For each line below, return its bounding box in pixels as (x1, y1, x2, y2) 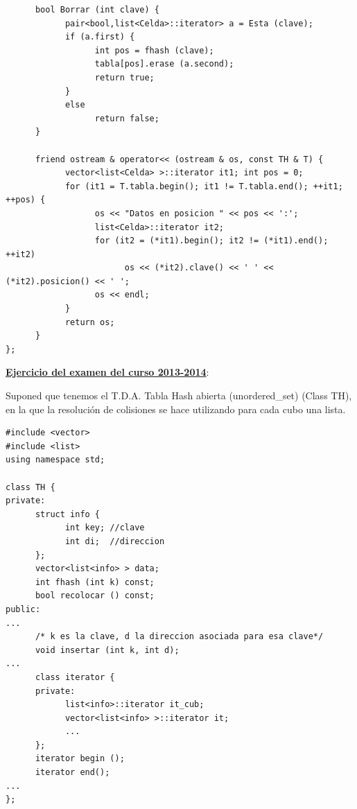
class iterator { (35, 672, 115, 682)
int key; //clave (64, 523, 145, 533)
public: (6, 604, 41, 614)
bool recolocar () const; (35, 591, 155, 601)
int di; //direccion (64, 536, 165, 546)
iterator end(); (35, 767, 110, 778)
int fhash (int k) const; (35, 577, 155, 587)
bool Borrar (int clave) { (35, 5, 159, 15)
